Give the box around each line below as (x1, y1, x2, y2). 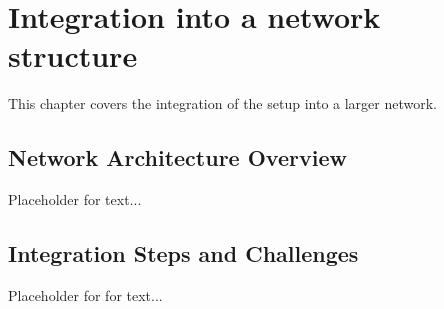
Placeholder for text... (8, 189, 142, 210)
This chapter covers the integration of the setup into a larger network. (8, 93, 438, 114)
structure (8, 35, 138, 76)
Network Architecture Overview (8, 142, 347, 173)
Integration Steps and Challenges (8, 238, 359, 269)
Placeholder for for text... (8, 284, 163, 305)
